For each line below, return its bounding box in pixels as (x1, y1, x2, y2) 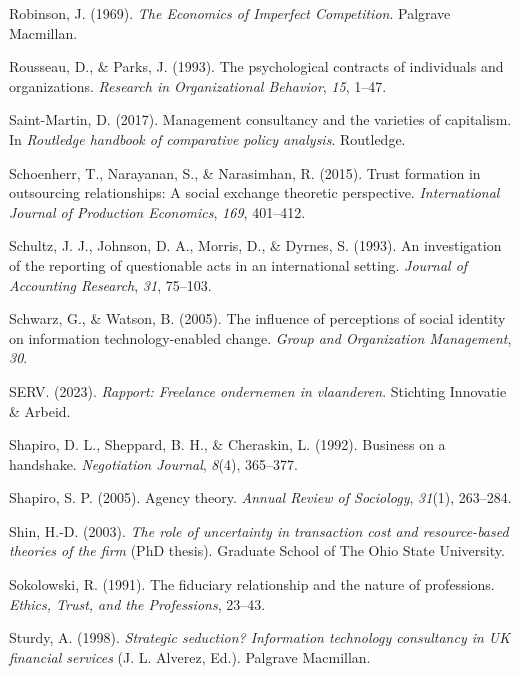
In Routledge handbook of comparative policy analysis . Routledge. (9, 128, 406, 149)
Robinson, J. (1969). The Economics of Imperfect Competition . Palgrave (9, 3, 451, 23)
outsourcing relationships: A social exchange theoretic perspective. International (9, 182, 500, 203)
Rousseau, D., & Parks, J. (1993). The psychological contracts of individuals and (9, 56, 504, 77)
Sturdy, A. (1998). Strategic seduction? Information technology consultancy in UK (9, 627, 511, 648)
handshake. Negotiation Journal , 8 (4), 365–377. (9, 453, 298, 474)
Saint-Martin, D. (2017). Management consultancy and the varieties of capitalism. (9, 109, 512, 130)
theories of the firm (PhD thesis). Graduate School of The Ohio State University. (9, 540, 505, 561)
